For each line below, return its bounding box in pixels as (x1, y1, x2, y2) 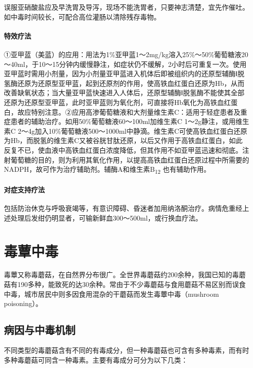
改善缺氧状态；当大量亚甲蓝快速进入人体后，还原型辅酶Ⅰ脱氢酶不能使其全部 (4, 87, 245, 98)
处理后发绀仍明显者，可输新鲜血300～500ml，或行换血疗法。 (10, 212, 202, 223)
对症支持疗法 (4, 184, 45, 194)
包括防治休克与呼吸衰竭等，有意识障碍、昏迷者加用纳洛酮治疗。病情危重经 (4, 203, 242, 213)
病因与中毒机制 (4, 322, 75, 337)
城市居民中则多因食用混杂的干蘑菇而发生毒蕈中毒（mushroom (24, 288, 219, 299)
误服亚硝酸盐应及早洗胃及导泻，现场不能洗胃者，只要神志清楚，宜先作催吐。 (4, 2, 249, 12)
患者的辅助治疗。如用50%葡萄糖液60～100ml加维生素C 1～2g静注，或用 (10, 116, 235, 126)
